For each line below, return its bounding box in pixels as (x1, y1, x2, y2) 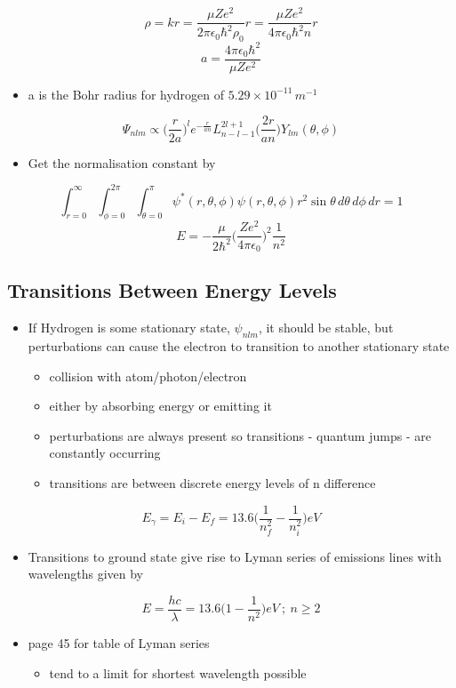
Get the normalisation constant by (28, 153, 216, 172)
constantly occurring (49, 444, 161, 462)
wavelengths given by (28, 564, 143, 583)
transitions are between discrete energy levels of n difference (49, 473, 376, 492)
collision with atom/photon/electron (49, 366, 247, 385)
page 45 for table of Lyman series (28, 633, 210, 652)
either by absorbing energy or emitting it (49, 396, 272, 415)
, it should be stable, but (258, 318, 394, 337)
